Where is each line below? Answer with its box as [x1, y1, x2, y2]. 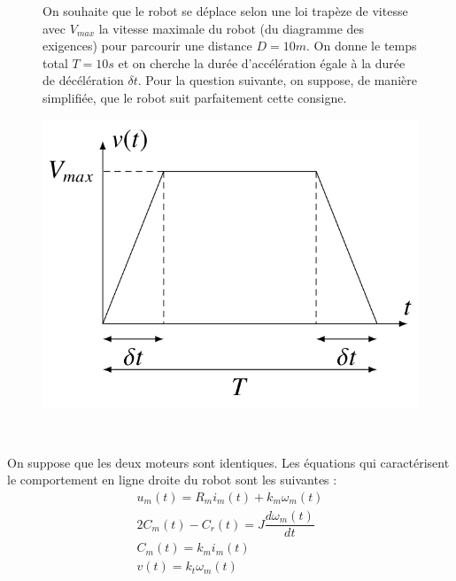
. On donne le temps [305, 36, 417, 55]
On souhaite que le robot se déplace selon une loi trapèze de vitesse [43, 2, 408, 19]
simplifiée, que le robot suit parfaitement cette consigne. [43, 88, 347, 106]
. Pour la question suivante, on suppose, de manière [137, 71, 417, 89]
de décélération [43, 71, 124, 89]
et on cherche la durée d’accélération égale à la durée [118, 53, 406, 72]
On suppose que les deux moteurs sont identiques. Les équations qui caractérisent [7, 453, 450, 471]
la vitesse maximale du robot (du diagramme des [98, 19, 365, 37]
